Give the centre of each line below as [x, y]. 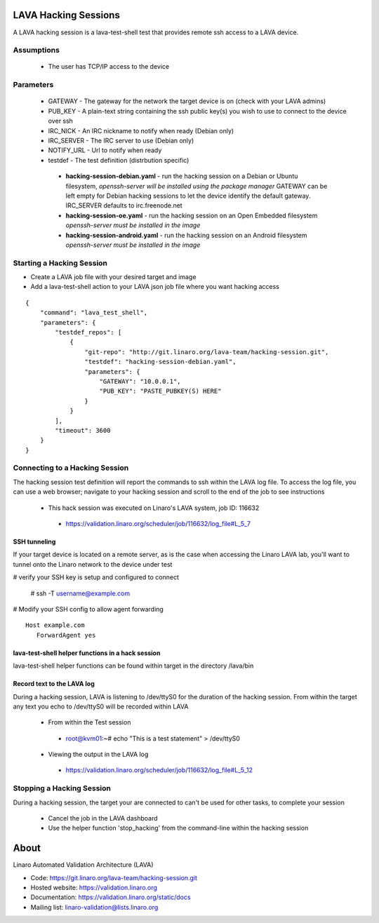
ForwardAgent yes [66, 635]
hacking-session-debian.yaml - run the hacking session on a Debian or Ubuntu [182, 176]
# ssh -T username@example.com [80, 593]
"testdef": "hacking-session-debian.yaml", [160, 362]
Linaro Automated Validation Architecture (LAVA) [83, 865]
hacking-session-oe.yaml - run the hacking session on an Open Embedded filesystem [192, 215]
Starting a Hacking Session [60, 263]
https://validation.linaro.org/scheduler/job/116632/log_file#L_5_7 [158, 523]
